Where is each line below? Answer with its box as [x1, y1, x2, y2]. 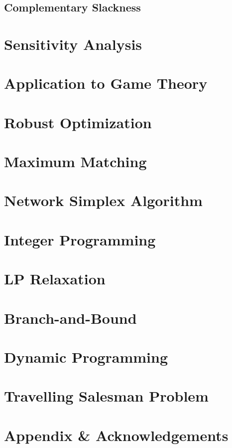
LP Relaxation [4, 268, 106, 289]
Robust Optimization [4, 112, 152, 132]
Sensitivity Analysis [4, 33, 142, 54]
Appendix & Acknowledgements [4, 425, 229, 445]
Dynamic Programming [4, 346, 168, 367]
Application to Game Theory [4, 73, 208, 93]
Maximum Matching [4, 151, 147, 172]
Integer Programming [4, 229, 156, 249]
